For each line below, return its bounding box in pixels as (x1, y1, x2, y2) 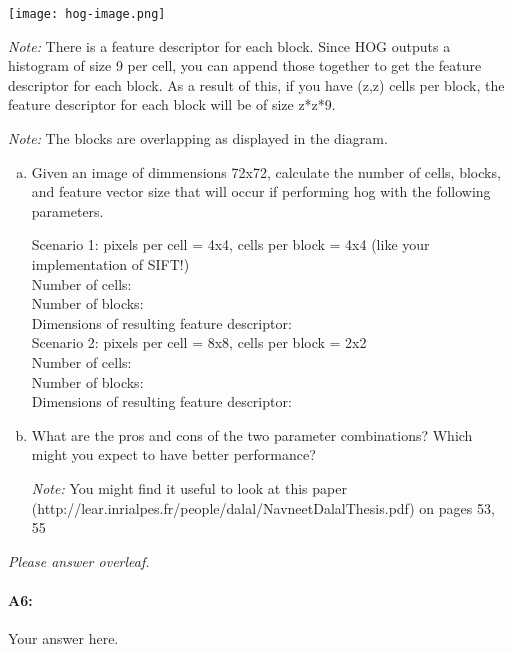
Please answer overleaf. (8, 550, 150, 571)
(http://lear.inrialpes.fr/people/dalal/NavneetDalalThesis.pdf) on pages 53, (31, 497, 495, 518)
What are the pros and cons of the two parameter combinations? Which (31, 424, 473, 445)
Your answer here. (8, 628, 119, 649)
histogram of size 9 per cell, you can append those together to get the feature (8, 55, 482, 76)
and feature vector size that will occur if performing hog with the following (31, 181, 491, 202)
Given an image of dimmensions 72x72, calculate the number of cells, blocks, (31, 161, 501, 182)
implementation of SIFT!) (31, 254, 190, 274)
